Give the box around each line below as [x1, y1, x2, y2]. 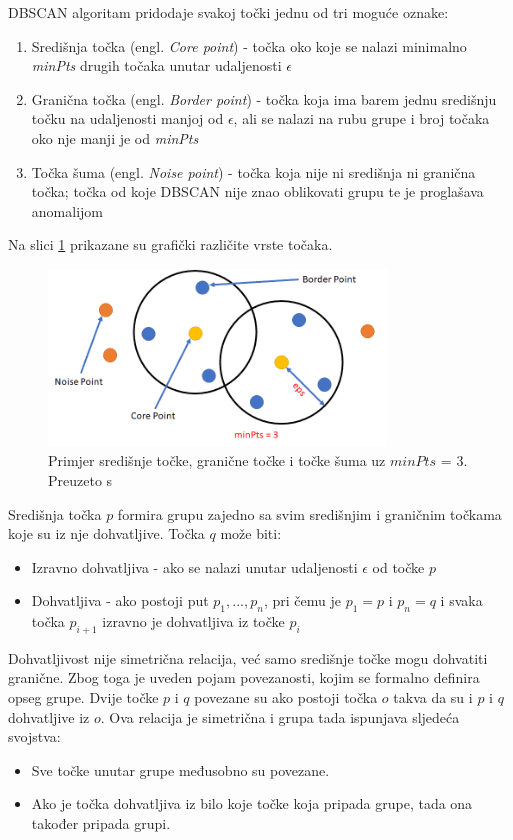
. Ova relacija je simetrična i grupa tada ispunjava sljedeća [100, 706, 460, 727]
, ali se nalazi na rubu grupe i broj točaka [233, 108, 490, 129]
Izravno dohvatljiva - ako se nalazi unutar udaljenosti [31, 556, 358, 577]
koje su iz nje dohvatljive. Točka [8, 523, 205, 544]
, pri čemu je [263, 590, 341, 611]
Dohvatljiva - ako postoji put [31, 590, 209, 611]
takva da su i [393, 687, 473, 708]
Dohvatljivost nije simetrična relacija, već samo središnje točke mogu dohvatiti [8, 647, 488, 668]
